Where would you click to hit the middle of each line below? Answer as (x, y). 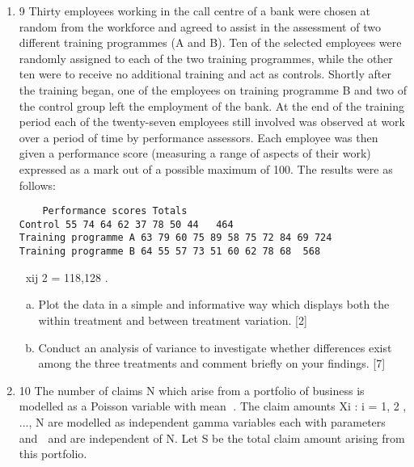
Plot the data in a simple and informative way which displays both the (214, 304)
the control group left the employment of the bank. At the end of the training (211, 105)
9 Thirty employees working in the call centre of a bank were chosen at (195, 11)
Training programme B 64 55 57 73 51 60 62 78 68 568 (170, 252)
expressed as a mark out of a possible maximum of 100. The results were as (206, 168)
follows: (37, 185)
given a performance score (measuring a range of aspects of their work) (195, 153)
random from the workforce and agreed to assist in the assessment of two (200, 26)
